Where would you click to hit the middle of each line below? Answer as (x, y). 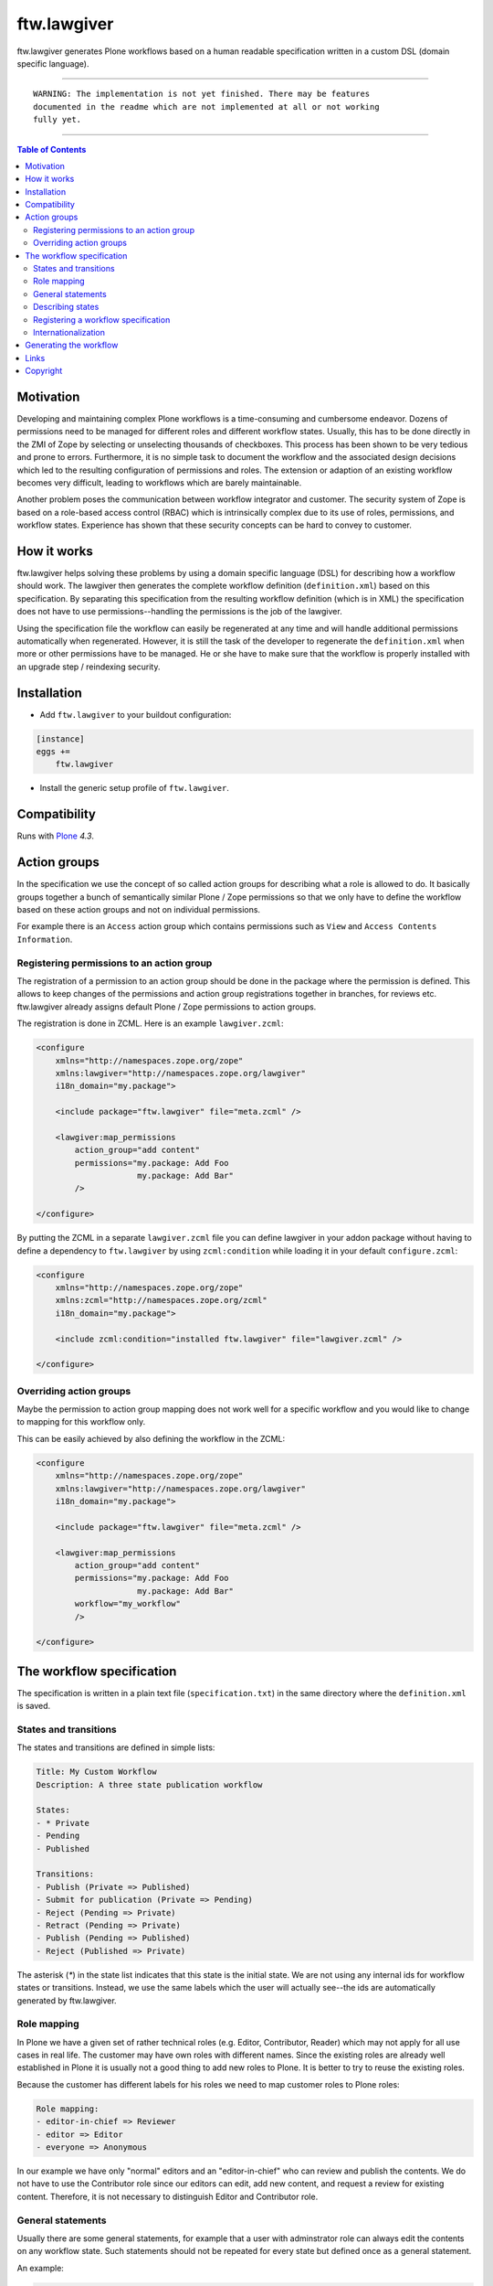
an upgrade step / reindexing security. (89, 667)
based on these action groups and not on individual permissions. (138, 910)
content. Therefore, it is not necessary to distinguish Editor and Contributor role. (168, 2196)
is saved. (34, 1706)
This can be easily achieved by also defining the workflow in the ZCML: (151, 1438)
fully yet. (58, 120)
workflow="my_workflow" (128, 1604)
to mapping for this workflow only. (81, 1422)
